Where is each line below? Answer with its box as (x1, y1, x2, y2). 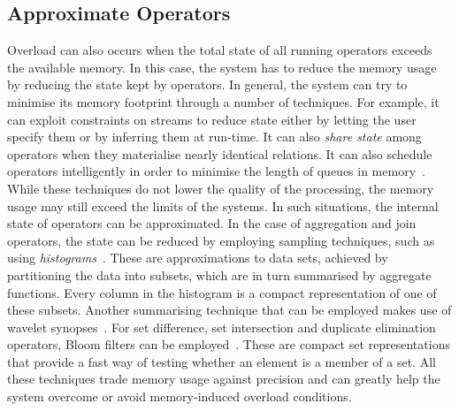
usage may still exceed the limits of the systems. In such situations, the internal (7, 196, 439, 215)
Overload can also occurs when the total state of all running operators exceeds (7, 41, 432, 59)
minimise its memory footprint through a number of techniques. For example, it (7, 92, 440, 110)
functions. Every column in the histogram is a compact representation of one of (7, 283, 437, 301)
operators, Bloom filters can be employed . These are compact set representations (7, 335, 450, 354)
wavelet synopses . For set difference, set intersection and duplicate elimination (7, 317, 436, 336)
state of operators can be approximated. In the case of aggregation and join (7, 214, 417, 232)
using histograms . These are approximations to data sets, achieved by (7, 248, 388, 267)
